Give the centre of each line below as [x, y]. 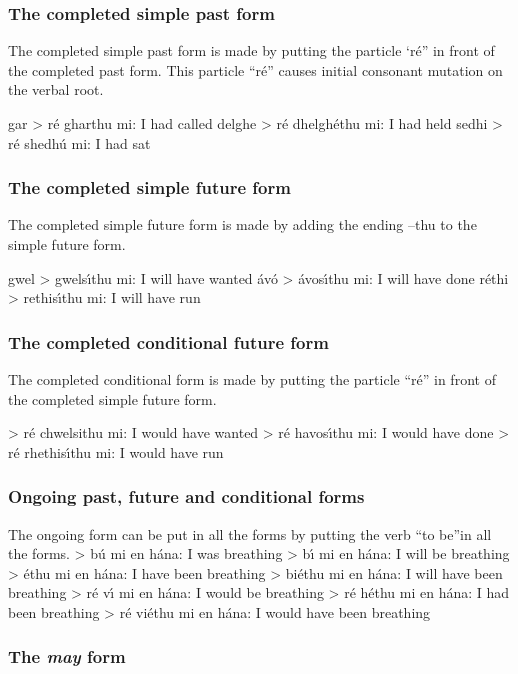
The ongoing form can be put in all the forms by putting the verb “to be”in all [250, 533]
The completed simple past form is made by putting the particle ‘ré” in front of [251, 50]
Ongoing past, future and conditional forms [186, 496]
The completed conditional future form [168, 341]
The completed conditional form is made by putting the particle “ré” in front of [252, 379]
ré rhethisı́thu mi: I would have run [116, 451]
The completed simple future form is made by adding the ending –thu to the [242, 224]
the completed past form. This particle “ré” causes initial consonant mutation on [255, 69]
